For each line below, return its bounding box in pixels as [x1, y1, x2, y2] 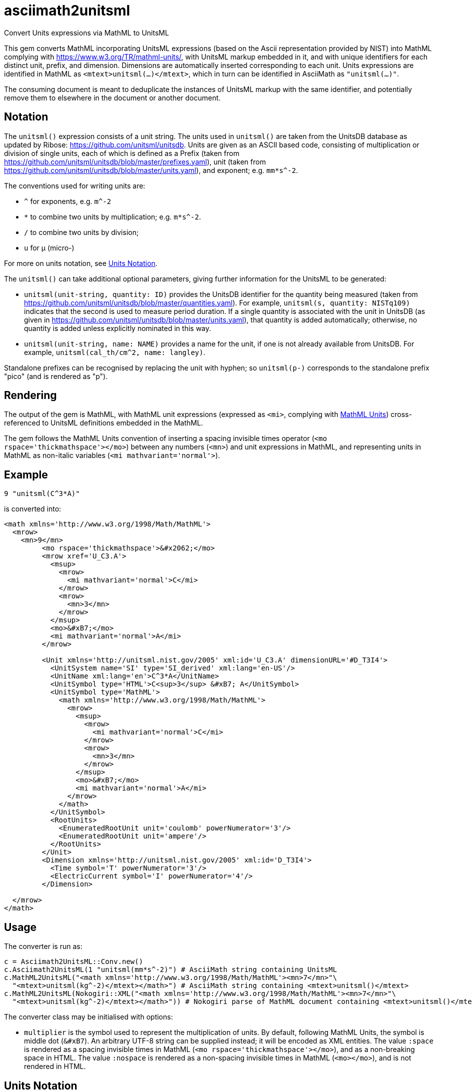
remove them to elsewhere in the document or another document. [4, 93, 221, 102]
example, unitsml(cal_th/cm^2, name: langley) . [24, 347, 205, 356]
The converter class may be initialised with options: [4, 1012, 173, 1021]
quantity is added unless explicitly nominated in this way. [24, 323, 211, 332]
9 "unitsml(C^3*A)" [4, 489, 80, 498]
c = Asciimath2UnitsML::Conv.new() [4, 957, 143, 966]
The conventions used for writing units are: [4, 181, 145, 190]
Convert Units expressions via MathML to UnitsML [4, 28, 169, 37]
